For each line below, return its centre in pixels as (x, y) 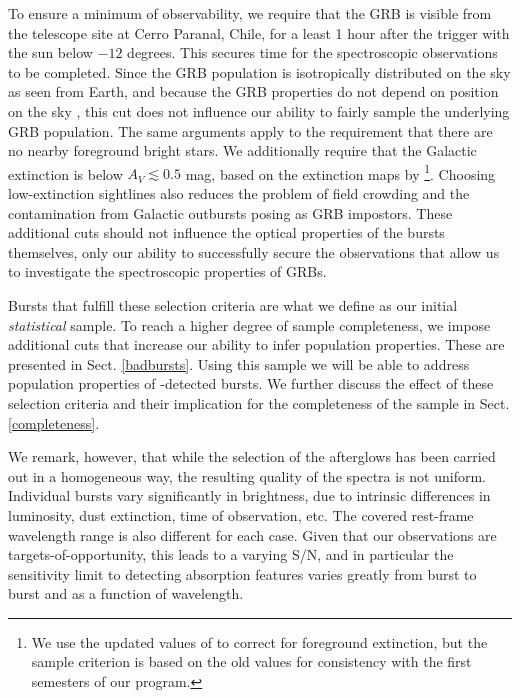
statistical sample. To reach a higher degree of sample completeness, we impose (249, 324)
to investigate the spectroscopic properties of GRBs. (167, 271)
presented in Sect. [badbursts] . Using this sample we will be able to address (239, 363)
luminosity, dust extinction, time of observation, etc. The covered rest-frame (241, 514)
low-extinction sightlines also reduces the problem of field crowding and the (239, 193)
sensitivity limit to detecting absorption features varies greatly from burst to (242, 573)
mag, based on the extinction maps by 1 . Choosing (340, 172)
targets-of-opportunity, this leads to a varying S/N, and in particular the (231, 554)
